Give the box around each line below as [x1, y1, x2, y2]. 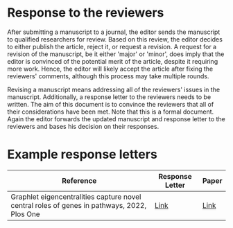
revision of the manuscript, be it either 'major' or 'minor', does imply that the [7, 50, 225, 58]
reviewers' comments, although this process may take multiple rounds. [7, 71, 209, 80]
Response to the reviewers [7, 5, 164, 21]
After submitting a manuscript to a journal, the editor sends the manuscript [7, 28, 221, 36]
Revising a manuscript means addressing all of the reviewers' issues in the [7, 85, 221, 94]
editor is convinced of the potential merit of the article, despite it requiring [7, 57, 218, 65]
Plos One [10, 209, 40, 219]
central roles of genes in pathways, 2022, [10, 200, 147, 210]
